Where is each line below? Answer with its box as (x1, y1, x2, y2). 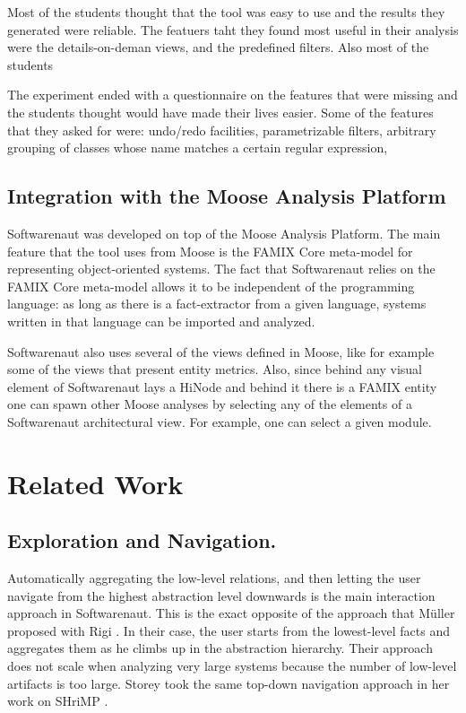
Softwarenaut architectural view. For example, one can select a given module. (7, 412, 432, 430)
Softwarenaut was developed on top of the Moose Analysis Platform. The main (7, 223, 441, 242)
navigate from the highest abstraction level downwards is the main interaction (7, 586, 436, 604)
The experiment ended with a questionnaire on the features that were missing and (7, 85, 458, 104)
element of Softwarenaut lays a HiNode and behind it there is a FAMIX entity (7, 377, 437, 396)
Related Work (7, 465, 184, 501)
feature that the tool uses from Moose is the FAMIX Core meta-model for (7, 241, 413, 260)
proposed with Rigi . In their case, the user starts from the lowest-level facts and (7, 621, 451, 639)
